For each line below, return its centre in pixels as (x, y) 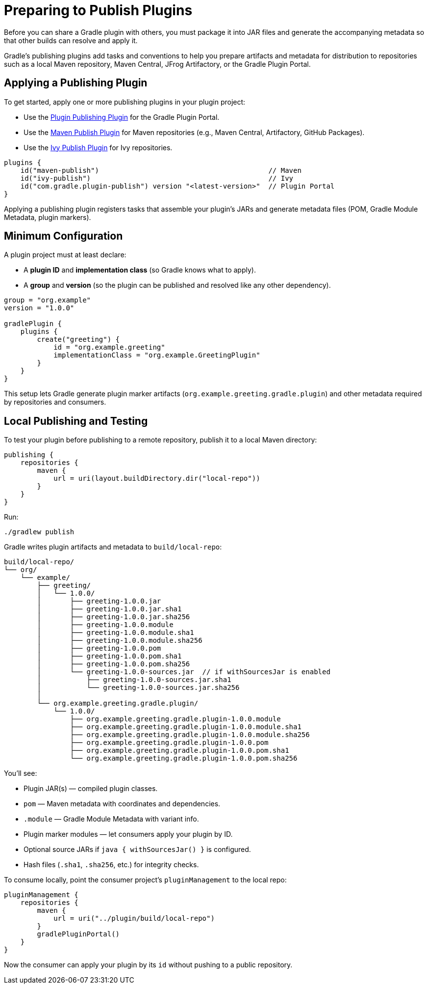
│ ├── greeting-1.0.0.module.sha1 (115, 633)
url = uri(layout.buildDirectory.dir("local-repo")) (157, 479)
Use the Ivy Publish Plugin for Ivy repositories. (98, 147)
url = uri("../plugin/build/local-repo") (134, 919)
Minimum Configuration (63, 236)
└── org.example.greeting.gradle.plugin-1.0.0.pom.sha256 (184, 758)
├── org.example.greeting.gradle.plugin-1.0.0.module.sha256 (190, 735)
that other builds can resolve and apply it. (71, 40)
